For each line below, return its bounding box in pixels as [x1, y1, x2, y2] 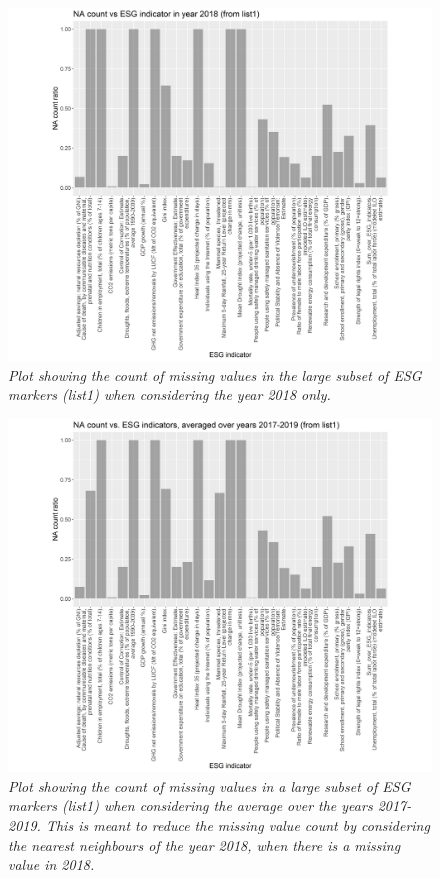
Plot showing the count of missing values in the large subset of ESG [8, 364, 422, 385]
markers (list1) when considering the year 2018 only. [8, 384, 331, 405]
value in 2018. [8, 854, 95, 875]
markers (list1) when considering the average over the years [8, 795, 373, 816]
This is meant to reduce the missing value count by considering [45, 814, 430, 835]
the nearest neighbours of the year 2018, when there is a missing [8, 834, 401, 855]
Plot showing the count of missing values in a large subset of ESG [8, 775, 411, 796]
